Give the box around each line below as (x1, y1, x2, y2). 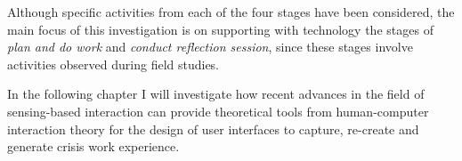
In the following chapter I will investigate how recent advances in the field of (7, 85, 425, 103)
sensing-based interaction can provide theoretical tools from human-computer (7, 101, 429, 120)
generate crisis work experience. (7, 137, 180, 156)
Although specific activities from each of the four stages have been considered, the (7, 3, 455, 20)
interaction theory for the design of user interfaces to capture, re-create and (7, 119, 419, 138)
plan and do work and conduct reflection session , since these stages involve (7, 37, 413, 56)
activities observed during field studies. (7, 54, 220, 73)
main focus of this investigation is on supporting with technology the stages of (7, 20, 434, 38)
